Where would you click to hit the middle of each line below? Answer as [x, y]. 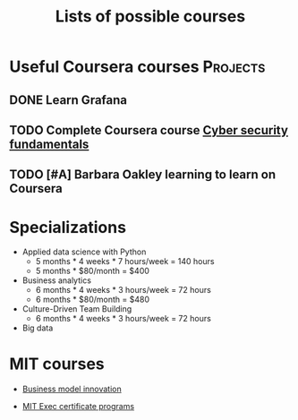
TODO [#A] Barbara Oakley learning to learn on [143, 175]
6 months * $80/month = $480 [93, 300]
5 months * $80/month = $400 [93, 271]
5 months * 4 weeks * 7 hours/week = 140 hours [125, 261]
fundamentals [49, 144]
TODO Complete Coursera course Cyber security [149, 130]
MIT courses [57, 364]
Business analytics [57, 280]
